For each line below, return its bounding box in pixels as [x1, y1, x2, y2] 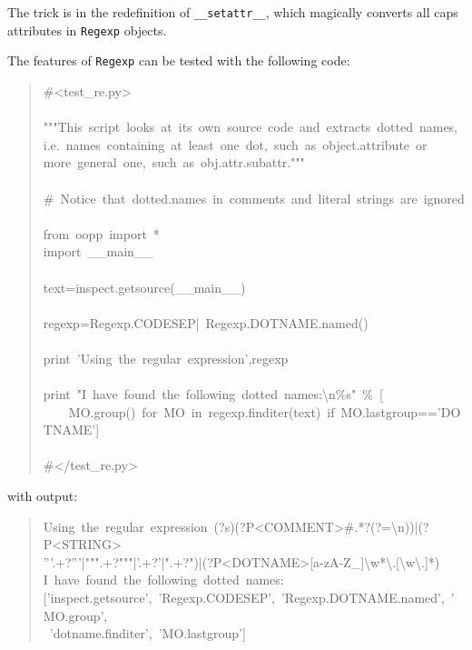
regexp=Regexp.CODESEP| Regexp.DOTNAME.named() [43, 313, 369, 332]
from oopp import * [43, 224, 160, 243]
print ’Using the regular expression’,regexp [43, 348, 289, 367]
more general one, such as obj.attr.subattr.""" [43, 153, 305, 172]
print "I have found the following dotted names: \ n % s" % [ [43, 385, 383, 404]
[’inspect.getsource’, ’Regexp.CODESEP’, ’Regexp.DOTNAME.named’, [43, 588, 445, 606]
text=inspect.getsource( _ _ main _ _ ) [43, 277, 246, 296]
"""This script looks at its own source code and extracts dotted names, [43, 117, 457, 136]
